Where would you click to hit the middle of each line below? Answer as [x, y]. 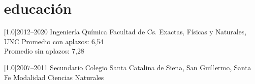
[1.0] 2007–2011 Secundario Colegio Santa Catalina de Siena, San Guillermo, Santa [127, 67]
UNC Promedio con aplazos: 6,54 [54, 41]
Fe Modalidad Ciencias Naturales [54, 77]
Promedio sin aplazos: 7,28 [44, 51]
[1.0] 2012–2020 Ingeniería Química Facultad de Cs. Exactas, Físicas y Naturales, [125, 32]
